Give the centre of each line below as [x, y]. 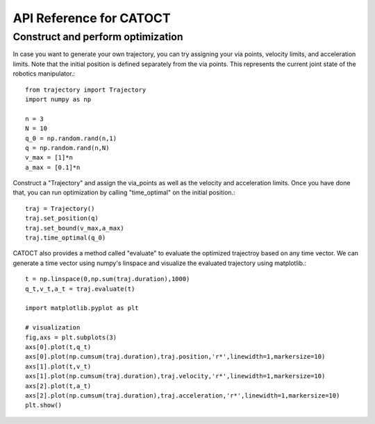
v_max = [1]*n [49, 158]
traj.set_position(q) [62, 218]
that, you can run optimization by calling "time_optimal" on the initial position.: [124, 193]
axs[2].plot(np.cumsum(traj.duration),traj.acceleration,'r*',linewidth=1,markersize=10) [183, 395]
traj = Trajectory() [60, 209]
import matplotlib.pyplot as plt [82, 308]
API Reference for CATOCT [92, 18]
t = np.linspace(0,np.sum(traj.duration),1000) [108, 279]
